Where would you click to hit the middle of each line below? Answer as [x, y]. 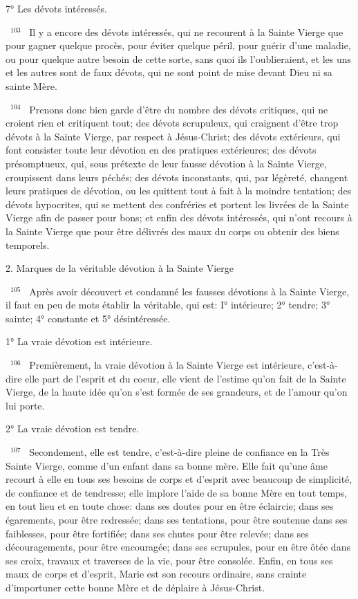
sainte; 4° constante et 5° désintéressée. [88, 318]
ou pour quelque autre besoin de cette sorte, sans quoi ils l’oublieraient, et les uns [179, 58]
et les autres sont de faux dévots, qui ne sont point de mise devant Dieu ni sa [169, 72]
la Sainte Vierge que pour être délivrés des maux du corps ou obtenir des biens [172, 231]
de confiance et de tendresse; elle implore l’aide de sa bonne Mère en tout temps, [177, 492]
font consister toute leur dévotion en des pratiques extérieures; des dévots [161, 150]
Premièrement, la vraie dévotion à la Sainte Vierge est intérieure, [167, 365]
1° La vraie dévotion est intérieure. [79, 341]
